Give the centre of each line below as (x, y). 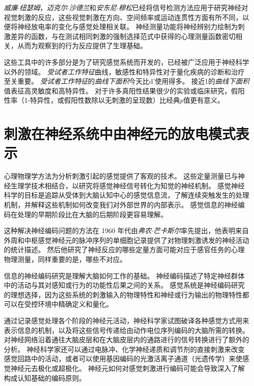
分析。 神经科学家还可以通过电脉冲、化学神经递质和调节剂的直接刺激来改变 (124, 349)
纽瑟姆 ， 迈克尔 (43, 7)
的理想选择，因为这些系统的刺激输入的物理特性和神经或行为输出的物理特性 (123, 294)
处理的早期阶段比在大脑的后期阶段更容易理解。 (92, 214)
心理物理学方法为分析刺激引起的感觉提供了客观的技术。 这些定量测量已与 (121, 176)
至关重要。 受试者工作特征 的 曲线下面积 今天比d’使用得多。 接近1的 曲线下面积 (127, 81)
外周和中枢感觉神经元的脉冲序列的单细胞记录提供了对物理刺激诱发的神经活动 (127, 240)
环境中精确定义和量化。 (75, 304)
